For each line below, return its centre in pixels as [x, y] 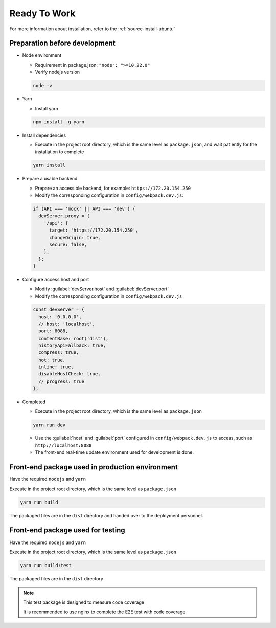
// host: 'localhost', [67, 324]
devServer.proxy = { [64, 216]
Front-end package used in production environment [94, 467]
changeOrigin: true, [75, 237]
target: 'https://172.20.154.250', [94, 230]
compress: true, [59, 353]
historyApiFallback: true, [72, 345]
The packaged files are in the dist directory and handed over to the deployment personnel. [106, 515]
